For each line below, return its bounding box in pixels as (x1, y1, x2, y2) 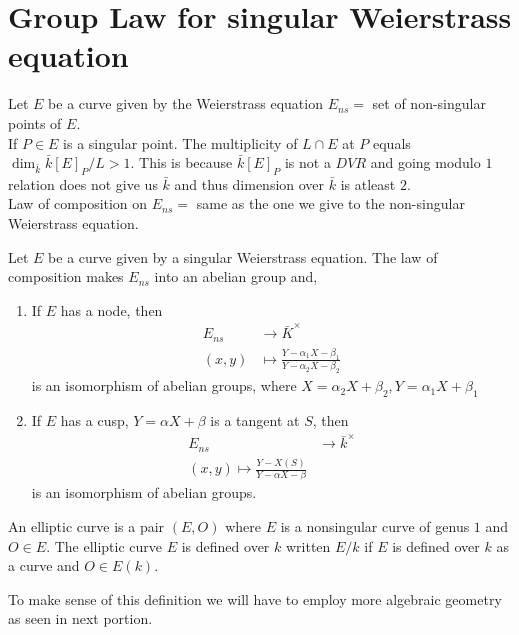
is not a (284, 152, 331, 173)
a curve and (8, 555, 80, 576)
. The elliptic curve (46, 535, 163, 556)
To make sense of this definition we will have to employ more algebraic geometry (8, 588, 502, 609)
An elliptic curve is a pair (8, 516, 165, 537)
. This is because (130, 152, 233, 173)
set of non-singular (372, 93, 486, 114)
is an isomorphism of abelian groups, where (31, 375, 297, 396)
